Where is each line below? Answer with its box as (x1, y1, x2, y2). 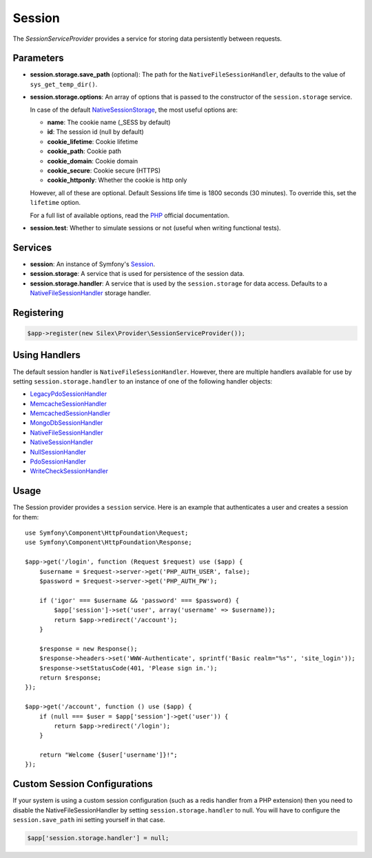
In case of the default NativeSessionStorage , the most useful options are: (30, 106, 238, 114)
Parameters (12, 52, 64, 64)
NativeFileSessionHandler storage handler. (30, 289, 152, 297)
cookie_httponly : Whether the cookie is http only (47, 176, 187, 184)
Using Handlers (12, 349, 81, 361)
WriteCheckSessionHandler (30, 467, 108, 475)
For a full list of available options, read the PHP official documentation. (30, 211, 230, 219)
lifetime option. (30, 199, 81, 207)
